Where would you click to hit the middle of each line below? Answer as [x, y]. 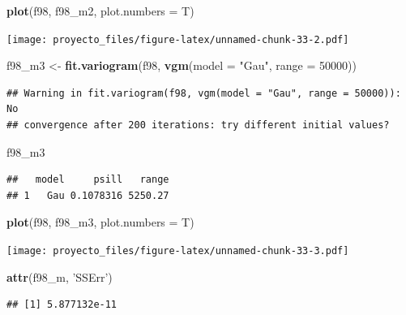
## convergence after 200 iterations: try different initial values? [198, 125]
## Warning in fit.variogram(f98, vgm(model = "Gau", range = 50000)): [204, 93]
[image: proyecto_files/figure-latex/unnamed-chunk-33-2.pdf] [178, 39]
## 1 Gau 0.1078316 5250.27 [88, 195]
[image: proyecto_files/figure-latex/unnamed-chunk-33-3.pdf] [178, 251]
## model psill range [88, 180]
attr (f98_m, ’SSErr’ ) [60, 276]
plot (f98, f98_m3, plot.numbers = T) [100, 222]
